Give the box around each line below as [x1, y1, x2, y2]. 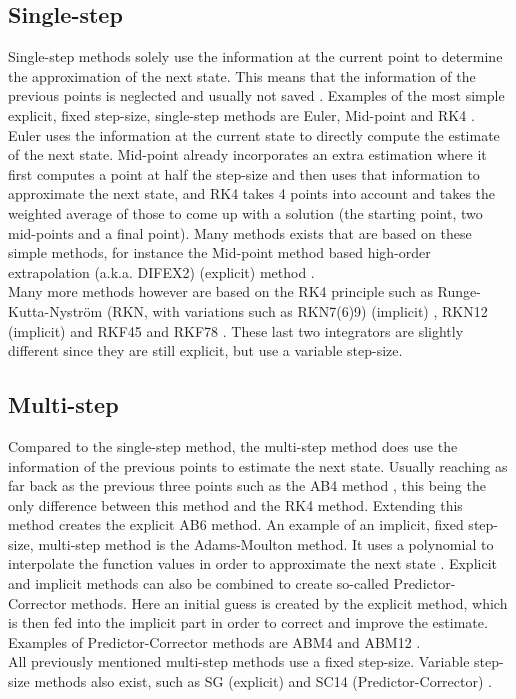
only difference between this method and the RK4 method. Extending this [8, 494, 463, 515]
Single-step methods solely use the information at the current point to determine [8, 46, 503, 67]
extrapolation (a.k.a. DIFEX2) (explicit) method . [8, 261, 315, 282]
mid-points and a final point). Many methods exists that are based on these [8, 222, 472, 243]
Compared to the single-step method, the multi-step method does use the [8, 435, 458, 456]
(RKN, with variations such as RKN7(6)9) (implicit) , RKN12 [106, 300, 488, 321]
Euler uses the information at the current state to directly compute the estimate [8, 124, 500, 145]
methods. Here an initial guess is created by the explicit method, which [71, 592, 508, 613]
